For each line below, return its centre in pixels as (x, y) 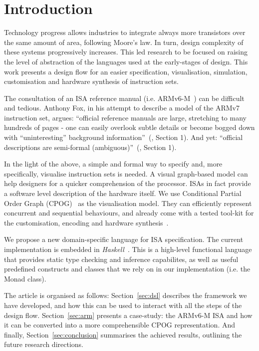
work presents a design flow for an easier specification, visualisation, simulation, (126, 71)
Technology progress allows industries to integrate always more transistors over (125, 32)
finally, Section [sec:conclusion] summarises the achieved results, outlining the (123, 334)
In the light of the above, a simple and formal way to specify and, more (113, 164)
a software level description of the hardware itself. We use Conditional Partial (123, 193)
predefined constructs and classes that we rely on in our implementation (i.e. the (127, 269)
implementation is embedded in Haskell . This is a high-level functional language (128, 249)
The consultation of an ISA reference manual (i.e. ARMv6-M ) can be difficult (124, 98)
